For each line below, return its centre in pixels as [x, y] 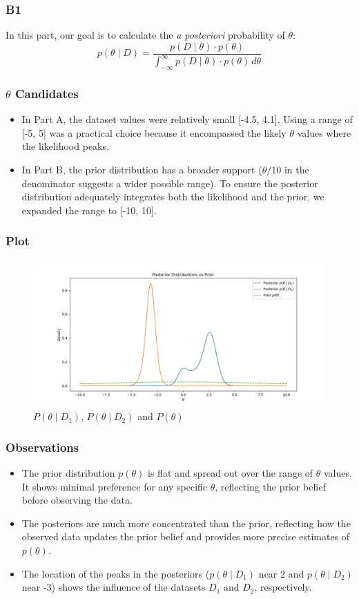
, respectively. [283, 587]
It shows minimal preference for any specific [115, 486]
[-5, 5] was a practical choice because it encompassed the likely [154, 132]
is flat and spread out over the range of [231, 473]
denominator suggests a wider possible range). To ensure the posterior [170, 183]
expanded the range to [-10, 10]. [89, 210]
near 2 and [281, 573]
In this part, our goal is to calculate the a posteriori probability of [145, 35]
